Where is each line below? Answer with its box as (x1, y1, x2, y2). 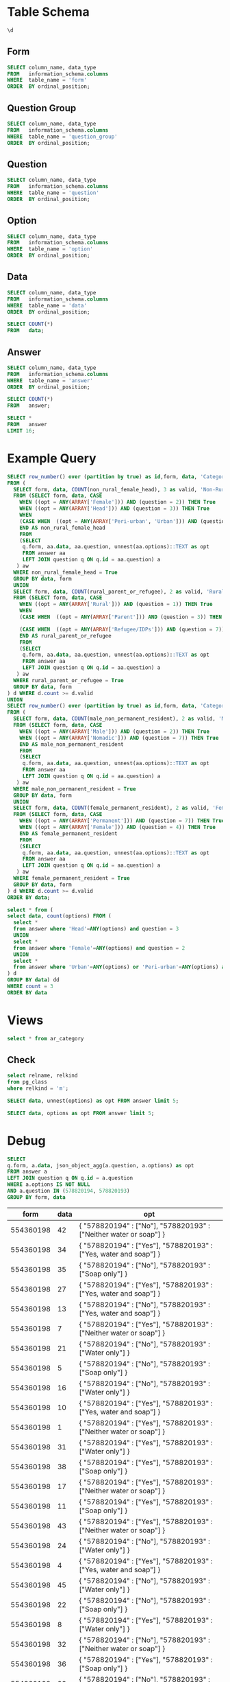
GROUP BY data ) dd (7, 977, 60, 983)
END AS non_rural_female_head (19, 524, 106, 531)
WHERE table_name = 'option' (7, 246, 94, 253)
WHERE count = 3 (7, 983, 53, 990)
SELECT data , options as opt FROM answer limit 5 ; (7, 1110, 155, 1117)
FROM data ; (7, 327, 44, 334)
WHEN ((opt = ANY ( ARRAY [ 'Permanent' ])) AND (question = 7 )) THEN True (19, 817, 225, 824)
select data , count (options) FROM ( (7, 913, 112, 920)
